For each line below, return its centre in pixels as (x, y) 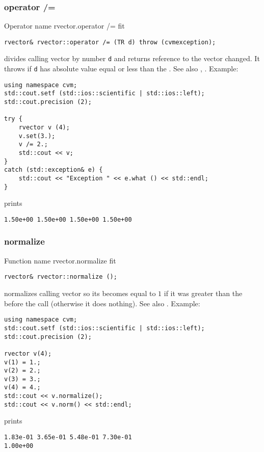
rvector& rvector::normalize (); (61, 277)
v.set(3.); (37, 136)
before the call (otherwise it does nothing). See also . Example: (102, 303)
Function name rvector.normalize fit (60, 260)
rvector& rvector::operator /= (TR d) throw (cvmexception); (110, 42)
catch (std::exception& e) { (54, 170)
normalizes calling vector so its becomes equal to (80, 293)
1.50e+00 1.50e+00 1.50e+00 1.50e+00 (68, 219)
